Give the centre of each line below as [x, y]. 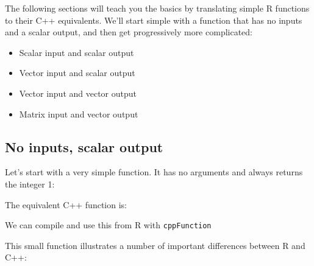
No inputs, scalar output [84, 146]
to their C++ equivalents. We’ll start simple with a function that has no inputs [154, 20]
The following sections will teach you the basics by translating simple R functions [157, 8]
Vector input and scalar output [77, 73]
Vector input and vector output [78, 93]
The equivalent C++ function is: [66, 204]
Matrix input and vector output [79, 114]
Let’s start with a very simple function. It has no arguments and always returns [154, 172]
